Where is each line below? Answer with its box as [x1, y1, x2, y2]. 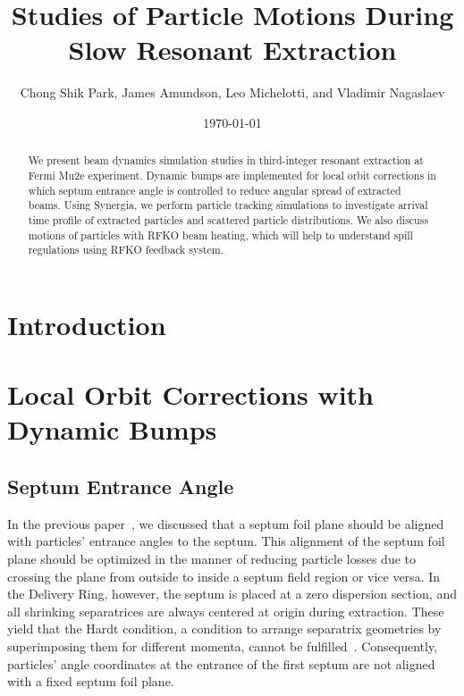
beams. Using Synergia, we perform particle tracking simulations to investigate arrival [28, 197, 428, 213]
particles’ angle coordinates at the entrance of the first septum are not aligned [7, 654, 435, 673]
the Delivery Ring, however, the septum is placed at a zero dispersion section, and [7, 584, 457, 603]
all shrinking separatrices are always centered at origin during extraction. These [7, 601, 444, 620]
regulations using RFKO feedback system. [28, 242, 224, 257]
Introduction [7, 306, 166, 342]
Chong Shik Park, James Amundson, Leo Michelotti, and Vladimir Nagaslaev [20, 83, 445, 102]
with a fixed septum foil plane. [7, 672, 174, 691]
